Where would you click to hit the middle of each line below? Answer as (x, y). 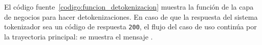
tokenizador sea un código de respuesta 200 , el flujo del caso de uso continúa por (130, 27)
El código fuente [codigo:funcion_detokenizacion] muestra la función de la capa (129, 7)
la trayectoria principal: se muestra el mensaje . (79, 36)
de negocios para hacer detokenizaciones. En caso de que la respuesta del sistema (131, 16)
